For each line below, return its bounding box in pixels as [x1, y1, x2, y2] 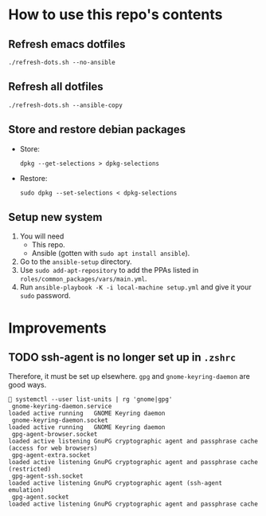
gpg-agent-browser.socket [11, 431, 98, 439]
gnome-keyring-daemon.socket [11, 416, 109, 424]
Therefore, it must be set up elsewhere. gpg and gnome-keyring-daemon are [8, 372, 251, 381]
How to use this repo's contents [8, 6, 223, 24]
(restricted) [8, 465, 52, 474]
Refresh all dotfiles [8, 80, 104, 93]
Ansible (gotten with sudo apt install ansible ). [31, 249, 190, 258]
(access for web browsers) [8, 444, 98, 452]
